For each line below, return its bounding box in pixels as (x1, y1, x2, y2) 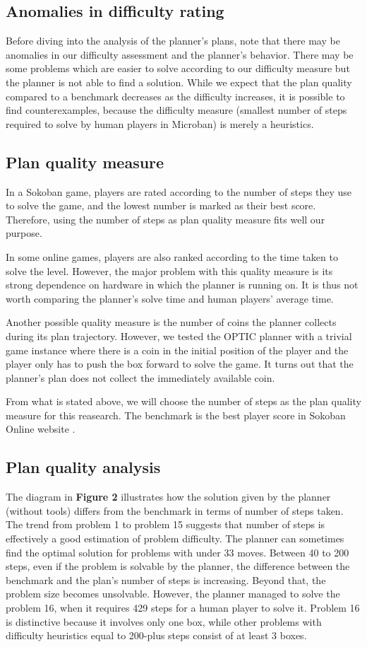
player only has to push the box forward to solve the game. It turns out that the (6, 356, 354, 371)
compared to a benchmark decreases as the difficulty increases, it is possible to (6, 88, 345, 103)
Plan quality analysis (6, 456, 161, 478)
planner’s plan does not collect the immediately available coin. (6, 370, 275, 385)
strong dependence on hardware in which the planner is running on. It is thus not (6, 277, 359, 292)
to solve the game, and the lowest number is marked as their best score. (6, 198, 316, 213)
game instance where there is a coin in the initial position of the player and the (6, 342, 349, 357)
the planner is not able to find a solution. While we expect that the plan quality (6, 74, 352, 89)
